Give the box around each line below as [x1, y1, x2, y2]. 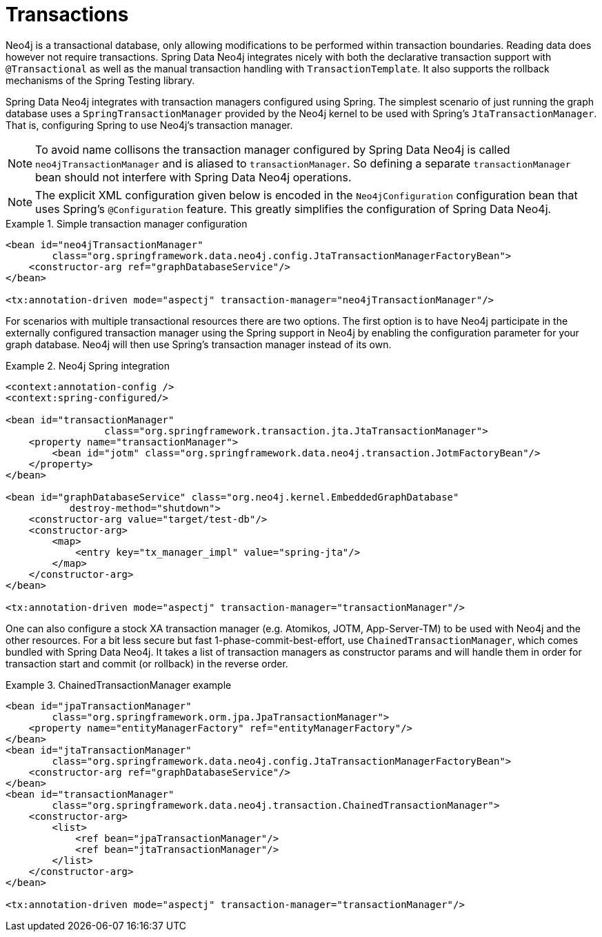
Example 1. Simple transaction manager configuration [6, 217, 248, 230]
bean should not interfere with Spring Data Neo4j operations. [35, 170, 352, 184]
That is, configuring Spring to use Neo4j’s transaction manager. [6, 119, 293, 131]
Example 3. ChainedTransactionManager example [6, 678, 232, 691]
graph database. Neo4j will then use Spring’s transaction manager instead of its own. [6, 338, 392, 350]
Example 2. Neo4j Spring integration [6, 359, 170, 372]
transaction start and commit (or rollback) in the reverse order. [6, 657, 288, 669]
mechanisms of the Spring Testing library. [6, 74, 195, 86]
